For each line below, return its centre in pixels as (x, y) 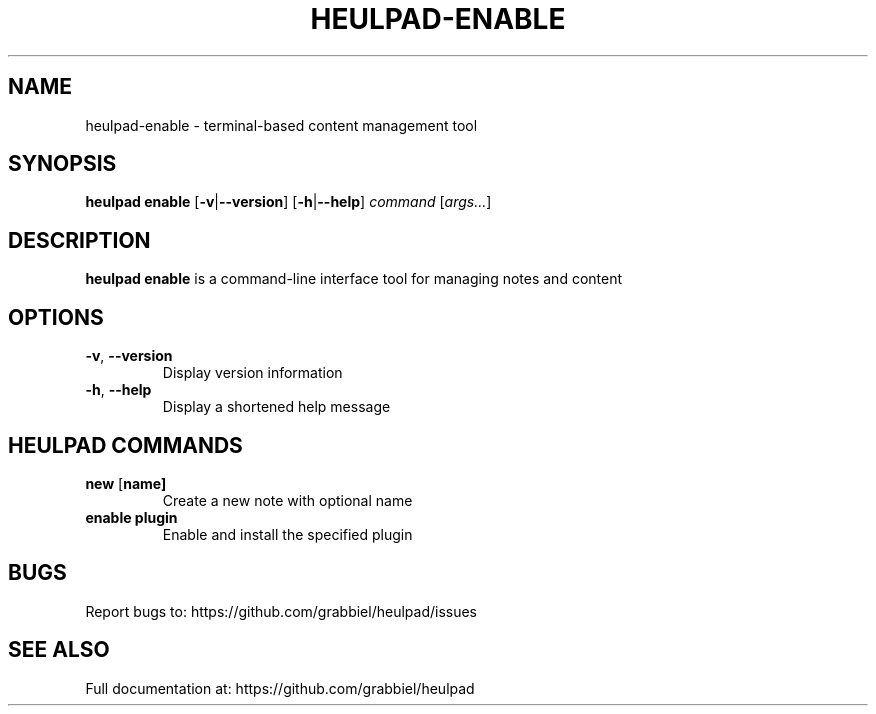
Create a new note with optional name (287, 500)
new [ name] (126, 483)
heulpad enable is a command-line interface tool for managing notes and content (354, 279)
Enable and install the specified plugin (287, 534)
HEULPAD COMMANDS (125, 445)
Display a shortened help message (276, 407)
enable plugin (131, 517)
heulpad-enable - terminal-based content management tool (281, 125)
